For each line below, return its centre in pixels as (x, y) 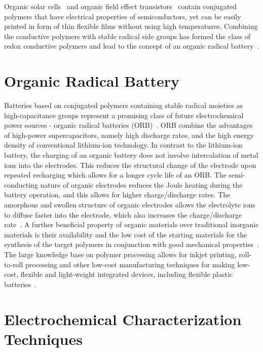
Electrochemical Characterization (123, 319)
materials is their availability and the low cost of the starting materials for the (126, 234)
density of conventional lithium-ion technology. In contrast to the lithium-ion (123, 145)
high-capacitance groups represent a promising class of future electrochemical (124, 115)
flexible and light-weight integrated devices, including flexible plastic (127, 274)
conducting (21, 184)
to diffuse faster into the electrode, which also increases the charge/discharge (123, 214)
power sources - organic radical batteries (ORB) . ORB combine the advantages (128, 125)
